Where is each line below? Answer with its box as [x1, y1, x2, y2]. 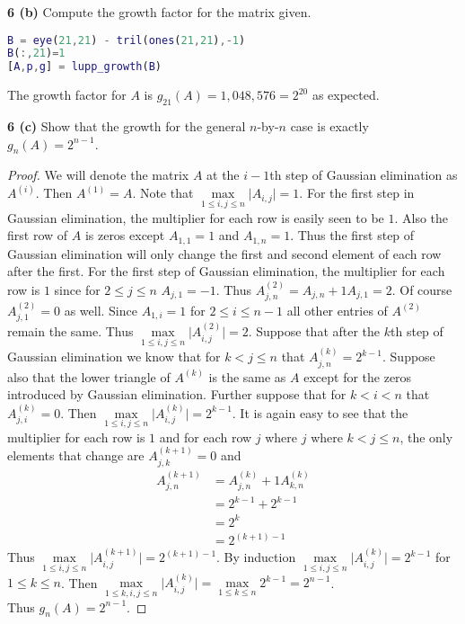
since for [54, 280, 101, 299]
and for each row [159, 427, 252, 446]
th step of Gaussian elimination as [269, 165, 458, 184]
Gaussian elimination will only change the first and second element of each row [7, 244, 442, 263]
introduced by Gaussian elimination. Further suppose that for [7, 385, 347, 404]
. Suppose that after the [248, 322, 381, 341]
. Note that [132, 183, 194, 202]
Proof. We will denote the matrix [7, 165, 189, 184]
